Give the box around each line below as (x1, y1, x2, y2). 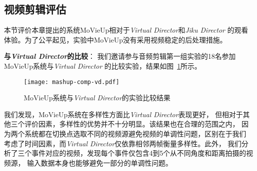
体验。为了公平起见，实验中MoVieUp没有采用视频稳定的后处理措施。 (4, 34, 227, 44)
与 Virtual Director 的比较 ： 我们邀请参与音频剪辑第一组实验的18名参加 (4, 51, 236, 61)
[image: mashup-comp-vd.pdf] (24, 78, 120, 85)
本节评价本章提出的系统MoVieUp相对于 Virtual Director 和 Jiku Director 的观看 (4, 25, 248, 35)
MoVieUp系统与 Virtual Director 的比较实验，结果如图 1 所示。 (4, 60, 202, 71)
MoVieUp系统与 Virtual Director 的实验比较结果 (24, 92, 171, 103)
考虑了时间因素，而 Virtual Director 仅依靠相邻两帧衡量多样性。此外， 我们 (4, 138, 242, 148)
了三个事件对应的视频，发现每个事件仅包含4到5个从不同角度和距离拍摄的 (10, 148, 246, 158)
